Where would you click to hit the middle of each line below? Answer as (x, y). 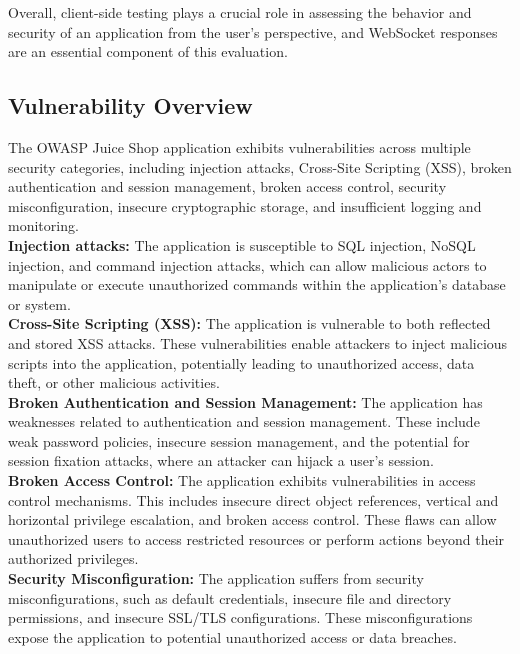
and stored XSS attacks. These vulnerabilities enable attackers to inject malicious (258, 342)
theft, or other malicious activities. (114, 382)
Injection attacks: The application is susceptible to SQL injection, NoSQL (242, 244)
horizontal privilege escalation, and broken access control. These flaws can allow (252, 519)
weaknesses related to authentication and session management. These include (244, 421)
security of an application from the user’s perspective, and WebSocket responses (253, 31)
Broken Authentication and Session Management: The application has (245, 401)
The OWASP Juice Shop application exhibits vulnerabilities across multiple (239, 146)
